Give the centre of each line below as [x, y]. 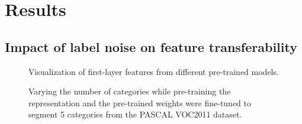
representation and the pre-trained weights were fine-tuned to [140, 102]
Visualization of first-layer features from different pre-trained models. [154, 71]
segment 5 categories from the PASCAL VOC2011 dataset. [135, 114]
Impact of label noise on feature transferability [151, 46]
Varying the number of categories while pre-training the [130, 91]
